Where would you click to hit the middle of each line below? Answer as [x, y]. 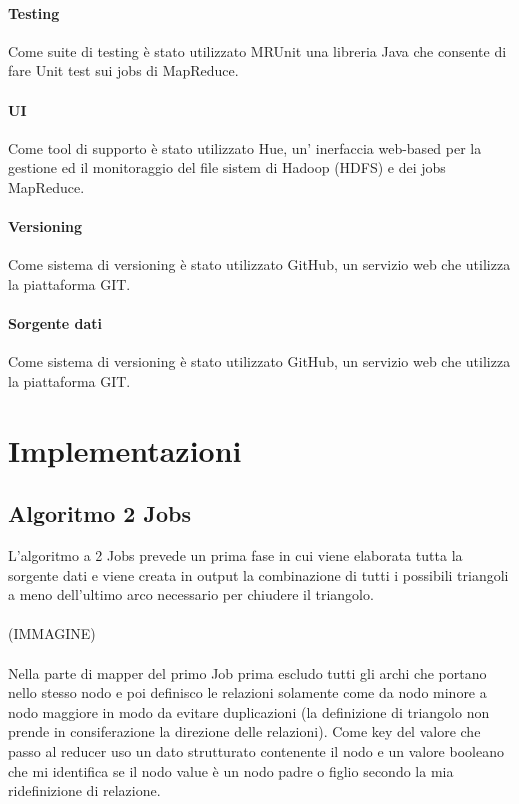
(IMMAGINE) [52, 633]
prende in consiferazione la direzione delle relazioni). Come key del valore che [244, 731]
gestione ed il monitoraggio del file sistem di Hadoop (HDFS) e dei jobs [227, 167]
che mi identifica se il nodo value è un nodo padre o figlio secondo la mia [231, 770]
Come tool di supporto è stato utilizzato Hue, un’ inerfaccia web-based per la [245, 147]
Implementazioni [125, 449]
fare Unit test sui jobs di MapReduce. [123, 70]
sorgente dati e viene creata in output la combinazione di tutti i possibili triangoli [258, 574]
